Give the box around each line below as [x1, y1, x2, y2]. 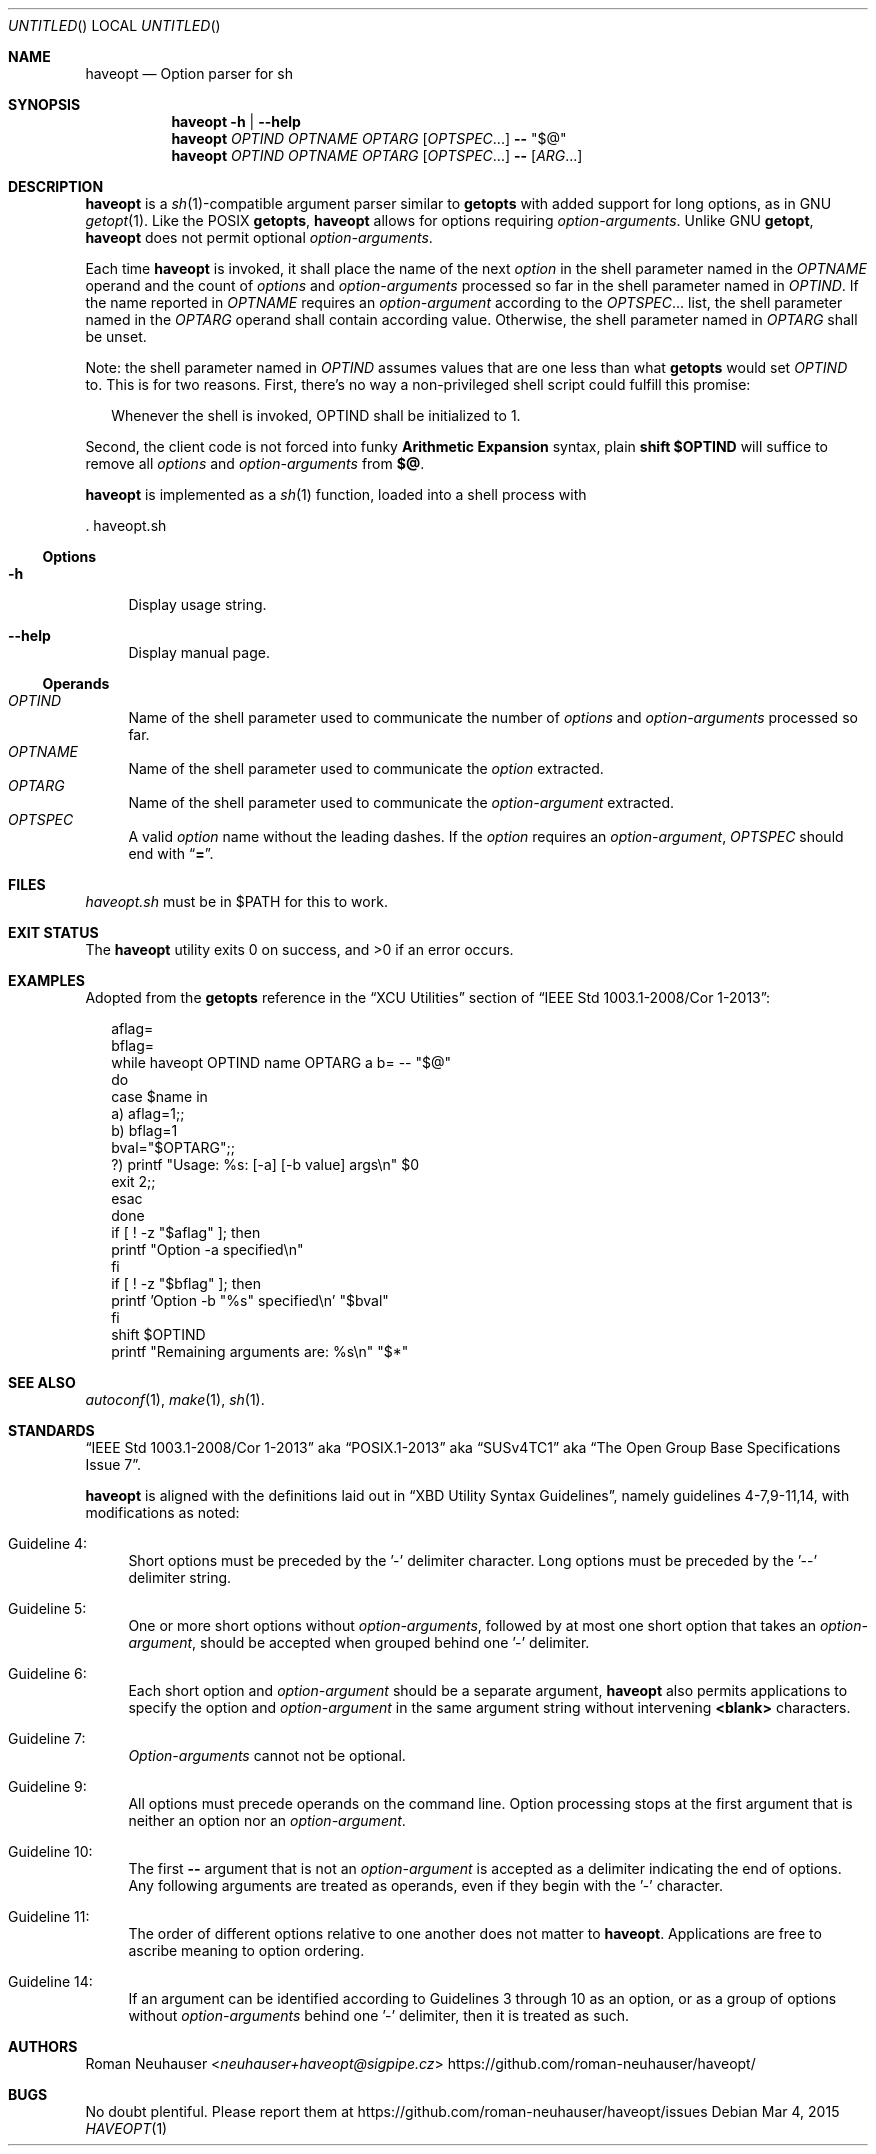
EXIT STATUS [8, 924, 99, 941]
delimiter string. [128, 1569, 232, 1586]
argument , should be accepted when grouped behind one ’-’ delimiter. [128, 1634, 590, 1651]
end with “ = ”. [128, 845, 214, 862]
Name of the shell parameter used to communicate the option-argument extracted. [128, 794, 675, 811]
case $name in [111, 1088, 208, 1105]
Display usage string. [128, 596, 267, 613]
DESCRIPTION [8, 178, 104, 195]
